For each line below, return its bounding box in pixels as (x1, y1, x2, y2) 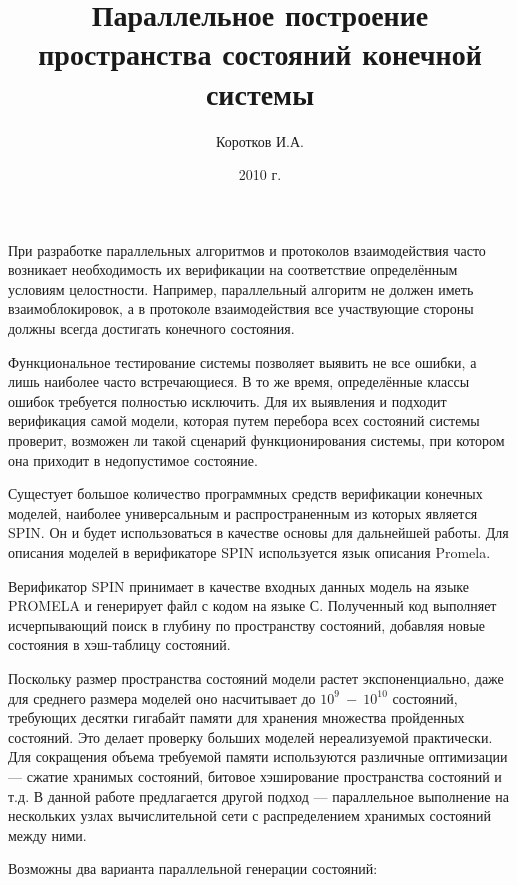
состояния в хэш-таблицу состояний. (8, 634, 231, 655)
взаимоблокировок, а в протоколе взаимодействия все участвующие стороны (8, 298, 474, 319)
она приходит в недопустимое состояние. (8, 449, 258, 470)
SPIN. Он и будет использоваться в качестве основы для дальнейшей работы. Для (8, 522, 509, 543)
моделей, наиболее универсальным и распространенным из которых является (8, 502, 478, 523)
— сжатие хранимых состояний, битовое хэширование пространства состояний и (8, 765, 502, 786)
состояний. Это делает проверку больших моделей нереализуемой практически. (8, 726, 493, 747)
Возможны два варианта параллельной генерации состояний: (8, 858, 378, 879)
